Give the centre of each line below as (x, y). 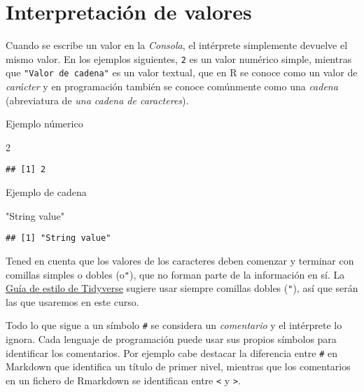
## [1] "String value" (58, 238)
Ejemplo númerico (44, 124)
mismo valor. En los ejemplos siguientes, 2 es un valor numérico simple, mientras (179, 58)
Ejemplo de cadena (46, 192)
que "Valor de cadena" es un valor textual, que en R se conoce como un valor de (182, 72)
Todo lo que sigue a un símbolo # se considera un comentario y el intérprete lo (174, 325)
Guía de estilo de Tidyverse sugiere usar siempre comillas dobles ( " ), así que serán (182, 288)
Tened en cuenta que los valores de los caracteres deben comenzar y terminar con (180, 260)
